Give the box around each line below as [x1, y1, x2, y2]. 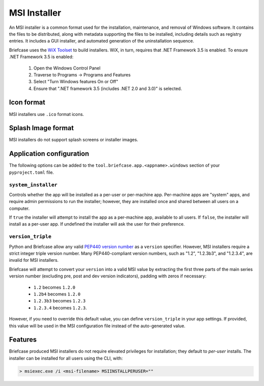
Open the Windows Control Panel [33, 65, 101, 71]
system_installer [9, 182, 58, 188]
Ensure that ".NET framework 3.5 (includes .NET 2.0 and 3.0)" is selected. [33, 86, 182, 91]
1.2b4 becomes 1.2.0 [33, 291, 81, 297]
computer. [9, 205, 30, 211]
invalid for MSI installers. [9, 257, 59, 263]
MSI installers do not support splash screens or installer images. [9, 137, 138, 143]
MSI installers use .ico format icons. [9, 111, 84, 117]
